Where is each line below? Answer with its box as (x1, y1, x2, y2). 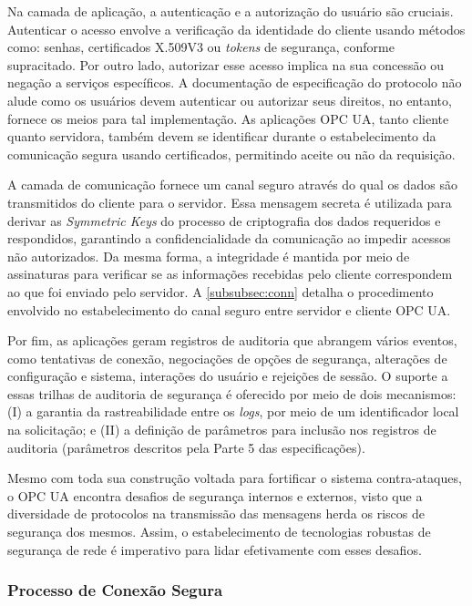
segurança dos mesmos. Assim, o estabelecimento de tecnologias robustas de (7, 522, 431, 541)
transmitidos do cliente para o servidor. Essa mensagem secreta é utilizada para (7, 192, 452, 211)
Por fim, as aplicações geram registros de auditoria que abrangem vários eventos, (7, 331, 457, 350)
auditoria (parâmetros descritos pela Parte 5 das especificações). (7, 437, 365, 457)
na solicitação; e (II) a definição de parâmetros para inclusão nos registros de (7, 420, 436, 439)
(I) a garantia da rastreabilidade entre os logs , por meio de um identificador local (7, 402, 459, 421)
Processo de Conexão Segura (7, 579, 223, 601)
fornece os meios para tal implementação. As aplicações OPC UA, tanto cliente (7, 108, 449, 128)
